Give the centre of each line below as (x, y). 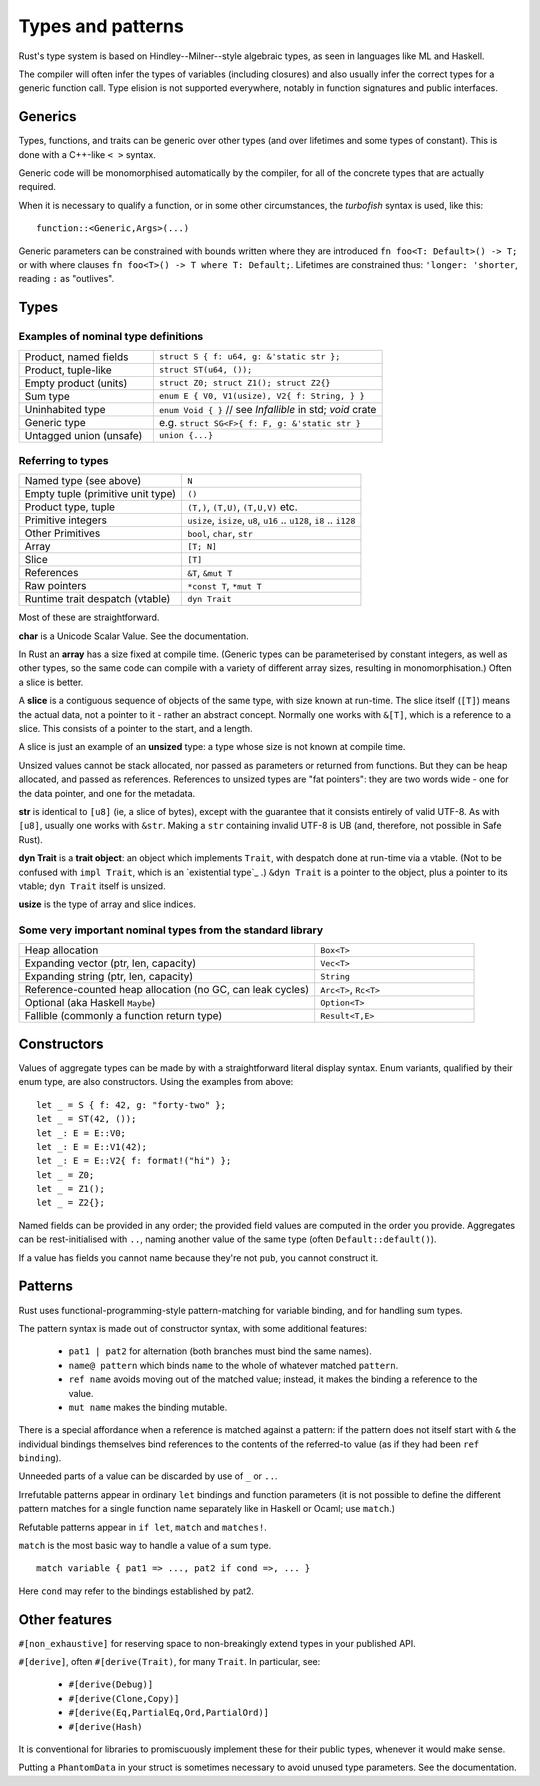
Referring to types (63, 460)
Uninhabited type (65, 409)
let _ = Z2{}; (70, 1203)
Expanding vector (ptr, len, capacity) (110, 963)
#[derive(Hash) (106, 1726)
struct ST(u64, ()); (205, 370)
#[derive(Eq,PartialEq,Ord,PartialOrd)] (169, 1713)
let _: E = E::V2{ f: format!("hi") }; (134, 1161)
